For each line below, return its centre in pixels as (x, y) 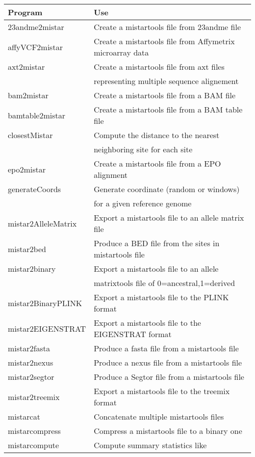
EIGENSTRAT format (133, 334)
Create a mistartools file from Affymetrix (164, 41)
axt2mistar (26, 67)
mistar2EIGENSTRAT (47, 328)
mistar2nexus (31, 362)
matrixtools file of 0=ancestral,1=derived (165, 283)
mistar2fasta (29, 348)
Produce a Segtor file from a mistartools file (169, 377)
